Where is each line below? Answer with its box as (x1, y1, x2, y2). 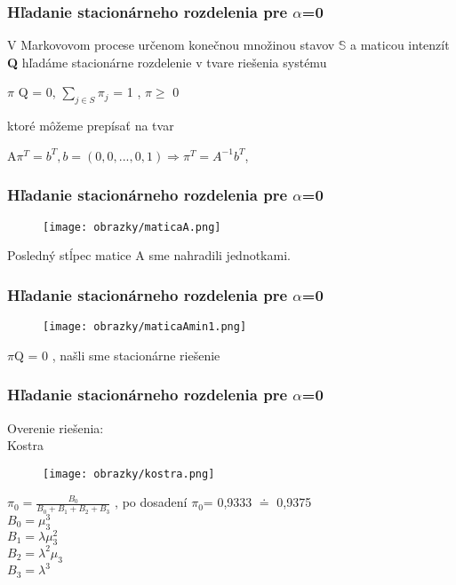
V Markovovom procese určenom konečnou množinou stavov (7, 36, 335, 54)
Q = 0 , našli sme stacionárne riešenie (13, 345, 220, 364)
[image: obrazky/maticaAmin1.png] (43, 320, 247, 334)
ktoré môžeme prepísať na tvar (7, 116, 174, 135)
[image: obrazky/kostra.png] (43, 467, 215, 480)
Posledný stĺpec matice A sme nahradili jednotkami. (7, 246, 291, 265)
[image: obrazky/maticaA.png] (43, 220, 221, 233)
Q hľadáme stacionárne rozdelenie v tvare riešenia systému (7, 52, 327, 71)
